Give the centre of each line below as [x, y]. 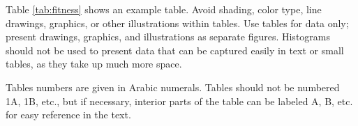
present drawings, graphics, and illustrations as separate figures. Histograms [168, 37]
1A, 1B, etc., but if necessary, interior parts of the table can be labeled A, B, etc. [179, 101]
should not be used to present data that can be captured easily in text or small [175, 50]
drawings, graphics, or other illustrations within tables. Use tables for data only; [177, 23]
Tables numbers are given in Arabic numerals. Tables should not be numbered [173, 87]
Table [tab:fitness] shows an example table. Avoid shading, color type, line [164, 9]
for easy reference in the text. [68, 115]
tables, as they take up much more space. [94, 64]
